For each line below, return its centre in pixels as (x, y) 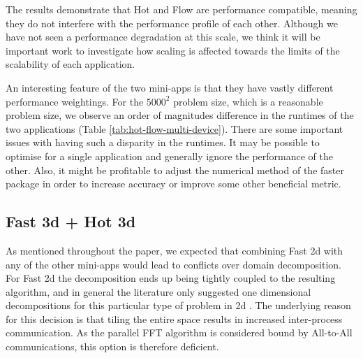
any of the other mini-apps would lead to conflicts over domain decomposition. (173, 264)
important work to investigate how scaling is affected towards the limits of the (173, 50)
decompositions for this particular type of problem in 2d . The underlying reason (178, 305)
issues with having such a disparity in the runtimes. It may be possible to (163, 142)
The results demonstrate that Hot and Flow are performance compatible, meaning (181, 9)
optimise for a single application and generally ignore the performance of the (169, 156)
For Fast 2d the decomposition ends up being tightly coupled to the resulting (171, 278)
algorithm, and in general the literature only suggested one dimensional (158, 291)
